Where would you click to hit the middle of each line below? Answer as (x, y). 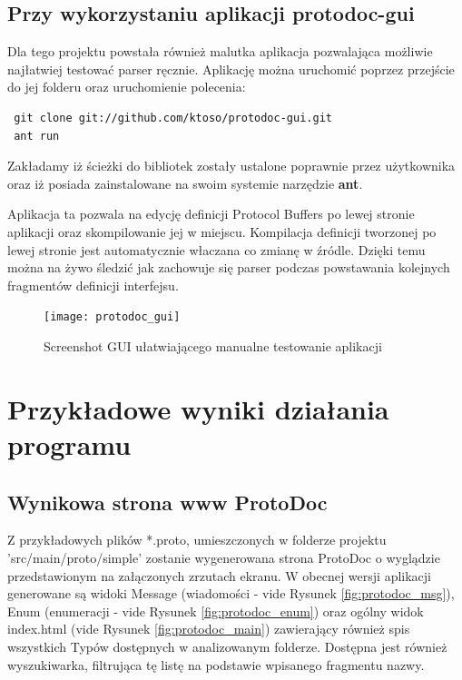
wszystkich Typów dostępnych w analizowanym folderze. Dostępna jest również (227, 646)
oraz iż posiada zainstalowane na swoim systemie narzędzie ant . (185, 183)
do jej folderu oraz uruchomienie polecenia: (127, 87)
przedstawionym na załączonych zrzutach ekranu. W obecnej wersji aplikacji (219, 575)
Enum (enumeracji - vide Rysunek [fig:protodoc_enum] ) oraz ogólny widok (216, 611)
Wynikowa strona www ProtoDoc (167, 502)
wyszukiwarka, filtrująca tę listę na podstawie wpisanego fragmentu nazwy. (216, 664)
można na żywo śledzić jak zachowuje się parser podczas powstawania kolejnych (229, 267)
